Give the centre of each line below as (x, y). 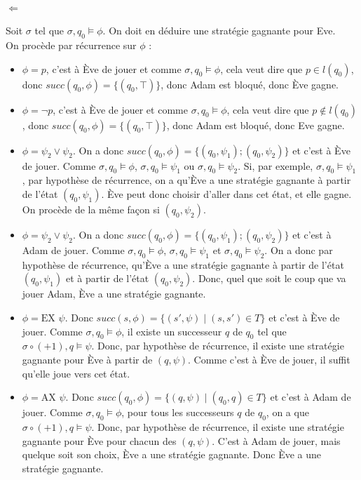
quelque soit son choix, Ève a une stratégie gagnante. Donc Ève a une (172, 454)
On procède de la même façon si (91, 209)
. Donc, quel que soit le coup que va (269, 278)
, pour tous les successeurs (178, 412)
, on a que (287, 412)
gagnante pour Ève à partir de (87, 359)
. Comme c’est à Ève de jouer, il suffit (269, 359)
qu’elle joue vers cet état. (76, 373)
